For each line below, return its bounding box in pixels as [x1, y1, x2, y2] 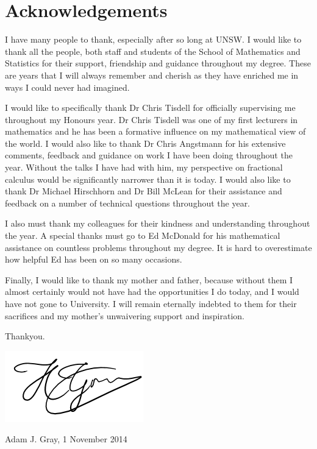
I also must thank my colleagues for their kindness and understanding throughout [5, 217, 310, 230]
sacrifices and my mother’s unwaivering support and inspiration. [5, 309, 245, 322]
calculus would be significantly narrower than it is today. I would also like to [5, 172, 291, 185]
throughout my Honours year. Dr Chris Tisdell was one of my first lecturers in [5, 113, 298, 126]
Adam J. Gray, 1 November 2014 [5, 433, 127, 445]
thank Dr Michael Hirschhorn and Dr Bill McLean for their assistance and [5, 185, 282, 197]
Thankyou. [5, 330, 45, 342]
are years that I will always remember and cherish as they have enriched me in [5, 68, 299, 81]
